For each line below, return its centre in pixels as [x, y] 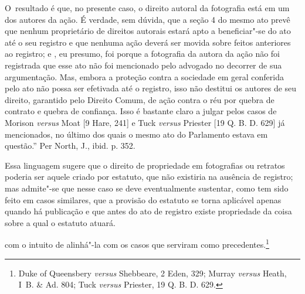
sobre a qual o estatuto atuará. [60, 222]
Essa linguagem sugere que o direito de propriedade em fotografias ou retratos [145, 165]
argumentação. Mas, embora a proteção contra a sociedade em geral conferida [144, 76]
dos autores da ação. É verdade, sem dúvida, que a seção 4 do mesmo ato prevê [148, 19]
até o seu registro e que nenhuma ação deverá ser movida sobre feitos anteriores [148, 42]
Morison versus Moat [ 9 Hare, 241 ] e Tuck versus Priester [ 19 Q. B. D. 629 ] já [145, 122]
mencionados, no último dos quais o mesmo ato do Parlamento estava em [136, 134]
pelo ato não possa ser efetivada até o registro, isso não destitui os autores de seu [151, 88]
